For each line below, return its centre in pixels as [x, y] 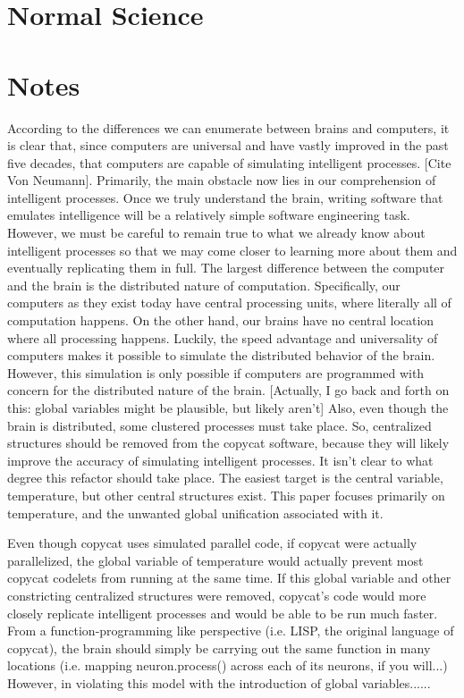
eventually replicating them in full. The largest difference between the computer [226, 268]
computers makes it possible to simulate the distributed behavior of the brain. [221, 355]
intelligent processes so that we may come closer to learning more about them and [232, 250]
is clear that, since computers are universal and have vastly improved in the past [228, 145]
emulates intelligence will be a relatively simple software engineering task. [209, 215]
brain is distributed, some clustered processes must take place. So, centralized [219, 425]
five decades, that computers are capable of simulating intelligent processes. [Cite [229, 162]
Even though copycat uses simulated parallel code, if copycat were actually [212, 543]
